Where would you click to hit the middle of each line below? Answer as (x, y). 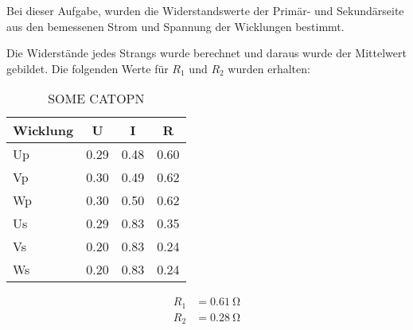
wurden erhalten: (269, 68)
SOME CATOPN (96, 99)
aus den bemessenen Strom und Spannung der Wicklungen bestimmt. (175, 26)
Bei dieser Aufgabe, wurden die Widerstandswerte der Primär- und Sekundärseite (205, 10)
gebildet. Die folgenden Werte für (88, 68)
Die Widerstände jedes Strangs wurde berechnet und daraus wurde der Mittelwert (206, 53)
